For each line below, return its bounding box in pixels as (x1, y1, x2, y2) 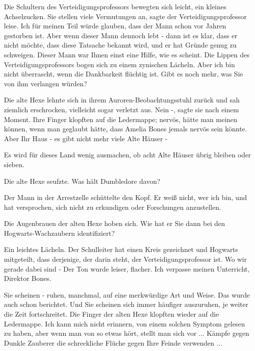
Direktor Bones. (4, 273, 51, 283)
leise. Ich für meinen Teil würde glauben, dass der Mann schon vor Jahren (4, 21, 226, 31)
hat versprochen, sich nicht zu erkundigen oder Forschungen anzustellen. (4, 201, 221, 212)
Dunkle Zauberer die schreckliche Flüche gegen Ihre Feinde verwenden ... (4, 337, 223, 348)
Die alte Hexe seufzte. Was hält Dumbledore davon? (4, 175, 160, 186)
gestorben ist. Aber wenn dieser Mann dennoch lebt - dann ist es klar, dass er (4, 30, 237, 40)
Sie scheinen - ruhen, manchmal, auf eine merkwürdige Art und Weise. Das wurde (4, 289, 250, 300)
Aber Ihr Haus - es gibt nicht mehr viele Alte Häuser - (4, 133, 168, 143)
